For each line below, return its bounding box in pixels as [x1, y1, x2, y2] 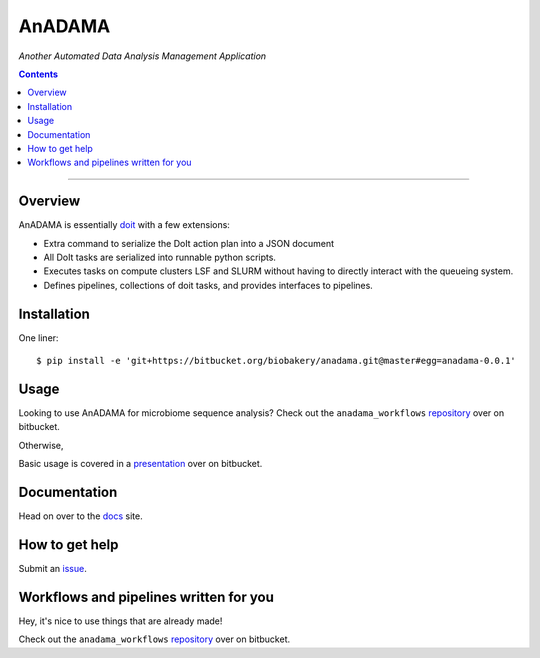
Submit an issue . [18, 562, 87, 574]
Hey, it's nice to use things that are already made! [18, 615, 223, 627]
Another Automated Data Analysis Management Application [18, 50, 267, 62]
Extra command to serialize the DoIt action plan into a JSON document [43, 237, 335, 249]
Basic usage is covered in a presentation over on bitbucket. [18, 458, 263, 470]
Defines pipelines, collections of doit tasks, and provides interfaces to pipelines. [43, 279, 374, 291]
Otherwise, [18, 439, 64, 451]
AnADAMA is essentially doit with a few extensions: [18, 219, 230, 231]
